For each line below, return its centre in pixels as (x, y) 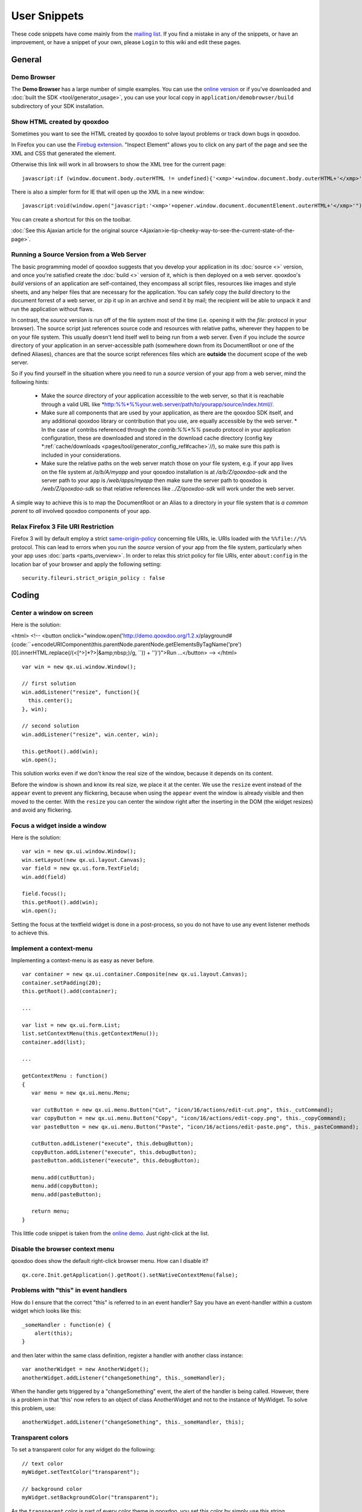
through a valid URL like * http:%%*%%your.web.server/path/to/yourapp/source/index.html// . (158, 404)
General (27, 60)
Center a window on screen (52, 613)
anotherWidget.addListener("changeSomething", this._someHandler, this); (133, 1422)
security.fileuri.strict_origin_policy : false (94, 578)
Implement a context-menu (52, 948)
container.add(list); (54, 1042)
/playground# (215, 636)
